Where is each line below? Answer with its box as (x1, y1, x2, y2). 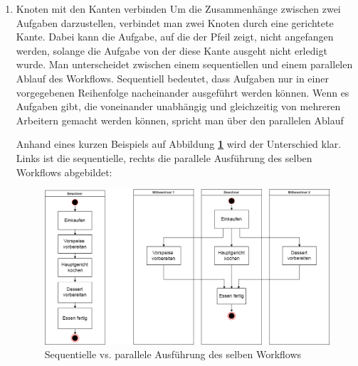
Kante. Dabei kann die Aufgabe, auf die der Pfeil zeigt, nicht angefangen (16, 29, 334, 44)
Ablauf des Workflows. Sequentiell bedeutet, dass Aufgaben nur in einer (16, 70, 329, 85)
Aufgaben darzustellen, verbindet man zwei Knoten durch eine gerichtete (16, 15, 334, 30)
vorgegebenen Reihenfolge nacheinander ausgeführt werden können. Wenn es (16, 85, 349, 99)
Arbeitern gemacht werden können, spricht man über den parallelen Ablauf (16, 112, 344, 127)
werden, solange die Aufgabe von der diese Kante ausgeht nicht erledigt (16, 43, 327, 58)
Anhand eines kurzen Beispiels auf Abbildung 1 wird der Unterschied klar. (16, 136, 342, 151)
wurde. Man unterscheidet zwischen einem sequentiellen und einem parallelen (16, 57, 353, 72)
